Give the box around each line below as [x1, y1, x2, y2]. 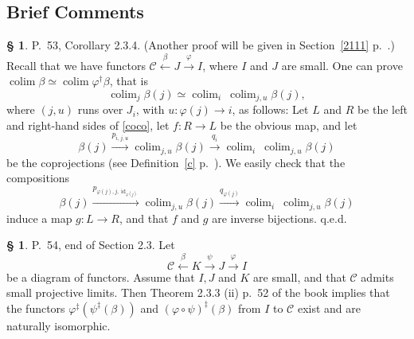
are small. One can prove [281, 56, 403, 73]
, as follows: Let [232, 101, 309, 118]
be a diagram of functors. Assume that [6, 268, 195, 285]
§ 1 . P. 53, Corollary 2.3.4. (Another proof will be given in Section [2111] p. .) [6, 37, 395, 53]
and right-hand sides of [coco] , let [6, 116, 170, 133]
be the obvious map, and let [220, 116, 357, 133]
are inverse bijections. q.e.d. [212, 209, 347, 226]
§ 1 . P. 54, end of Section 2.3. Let [6, 236, 175, 253]
